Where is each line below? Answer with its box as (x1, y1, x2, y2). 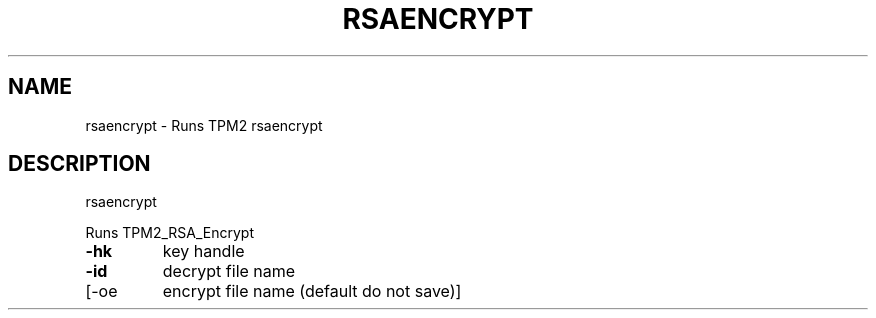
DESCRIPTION (8, 151, 151, 177)
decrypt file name (162, 261, 296, 282)
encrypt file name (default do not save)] (162, 281, 462, 302)
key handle (162, 241, 245, 262)
